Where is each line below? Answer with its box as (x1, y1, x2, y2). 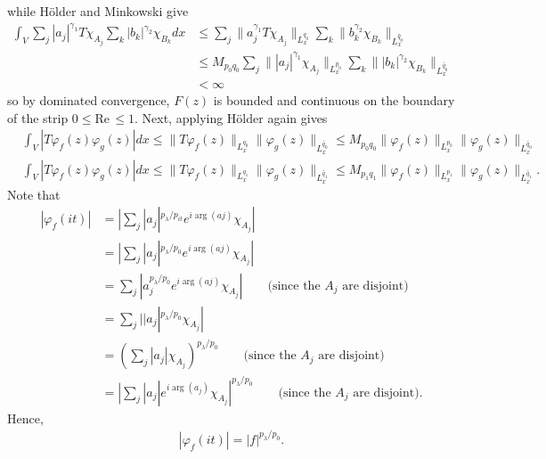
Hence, (7, 408, 44, 427)
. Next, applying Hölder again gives (134, 108, 328, 127)
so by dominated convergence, (7, 91, 170, 110)
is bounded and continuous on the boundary (213, 91, 455, 110)
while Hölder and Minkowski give (7, 2, 189, 20)
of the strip (7, 108, 69, 127)
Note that (7, 184, 61, 203)
